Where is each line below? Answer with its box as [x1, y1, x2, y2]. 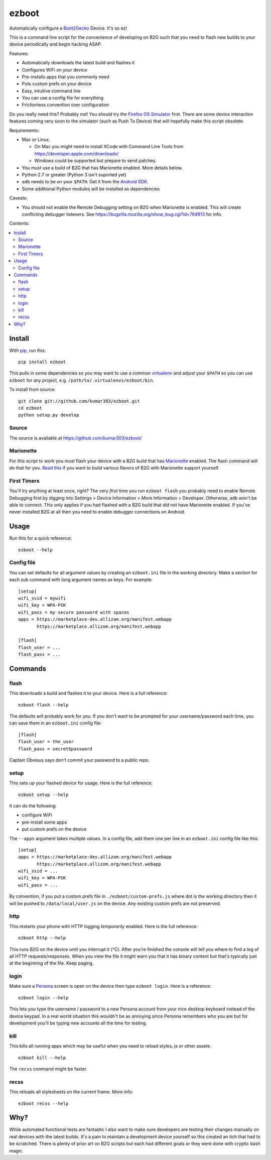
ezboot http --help [18, 935, 66, 941]
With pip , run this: [9, 347, 46, 354]
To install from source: [9, 387, 56, 393]
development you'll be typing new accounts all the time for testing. [9, 1020, 148, 1026]
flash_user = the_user [18, 739, 74, 745]
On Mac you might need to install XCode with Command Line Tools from [34, 144, 184, 150]
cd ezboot [18, 405, 42, 411]
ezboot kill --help [18, 1055, 66, 1061]
